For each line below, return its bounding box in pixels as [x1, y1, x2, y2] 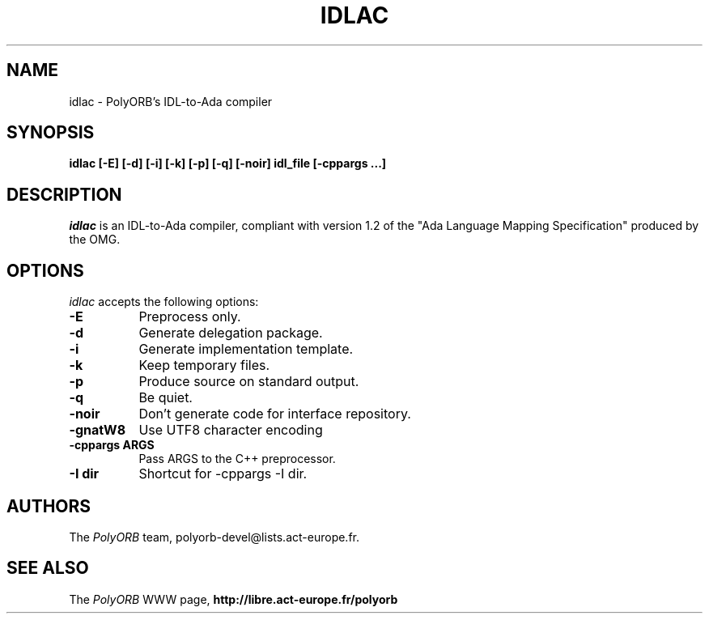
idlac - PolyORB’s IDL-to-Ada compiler [69, 94, 273, 108]
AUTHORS [6, 495, 91, 516]
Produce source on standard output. [138, 373, 359, 390]
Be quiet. [138, 389, 193, 406]
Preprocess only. [138, 308, 241, 325]
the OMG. [69, 232, 121, 247]
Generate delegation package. [138, 325, 323, 342]
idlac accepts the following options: [69, 295, 259, 309]
